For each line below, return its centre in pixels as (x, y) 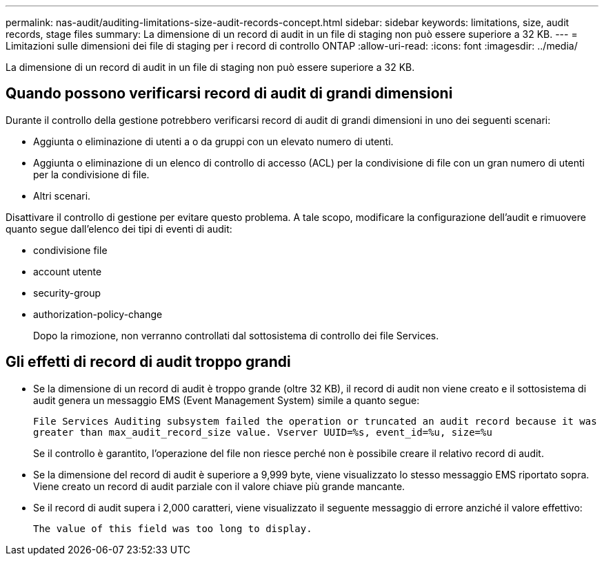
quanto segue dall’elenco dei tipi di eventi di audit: (119, 229)
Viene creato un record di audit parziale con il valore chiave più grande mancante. (219, 486)
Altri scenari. (62, 195)
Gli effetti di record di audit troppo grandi (148, 362)
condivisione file (70, 250)
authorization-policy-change (98, 314)
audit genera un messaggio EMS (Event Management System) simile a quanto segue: (226, 400)
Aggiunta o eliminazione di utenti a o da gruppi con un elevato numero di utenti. (213, 141)
